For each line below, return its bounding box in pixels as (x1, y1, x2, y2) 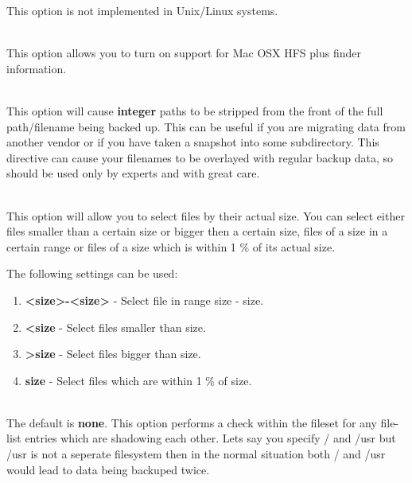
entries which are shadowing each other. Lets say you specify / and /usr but (25, 430, 396, 446)
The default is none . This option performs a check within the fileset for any (6, 414, 377, 430)
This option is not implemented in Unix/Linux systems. (6, 2, 278, 18)
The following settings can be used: (6, 265, 178, 282)
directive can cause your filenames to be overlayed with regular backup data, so (6, 149, 394, 166)
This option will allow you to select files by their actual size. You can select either (6, 207, 405, 224)
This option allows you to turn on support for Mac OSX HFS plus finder (6, 45, 361, 61)
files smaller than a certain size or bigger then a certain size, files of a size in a (6, 223, 388, 240)
